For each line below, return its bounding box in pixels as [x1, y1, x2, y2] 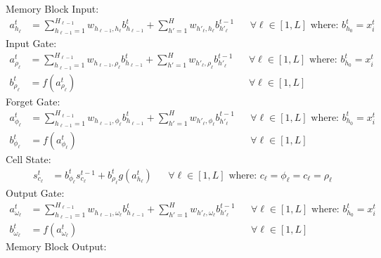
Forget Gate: [6, 93, 60, 108]
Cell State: [6, 152, 51, 167]
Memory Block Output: [6, 239, 107, 254]
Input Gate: [6, 36, 57, 51]
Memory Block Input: [6, 1, 99, 15]
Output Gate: [6, 186, 65, 200]
